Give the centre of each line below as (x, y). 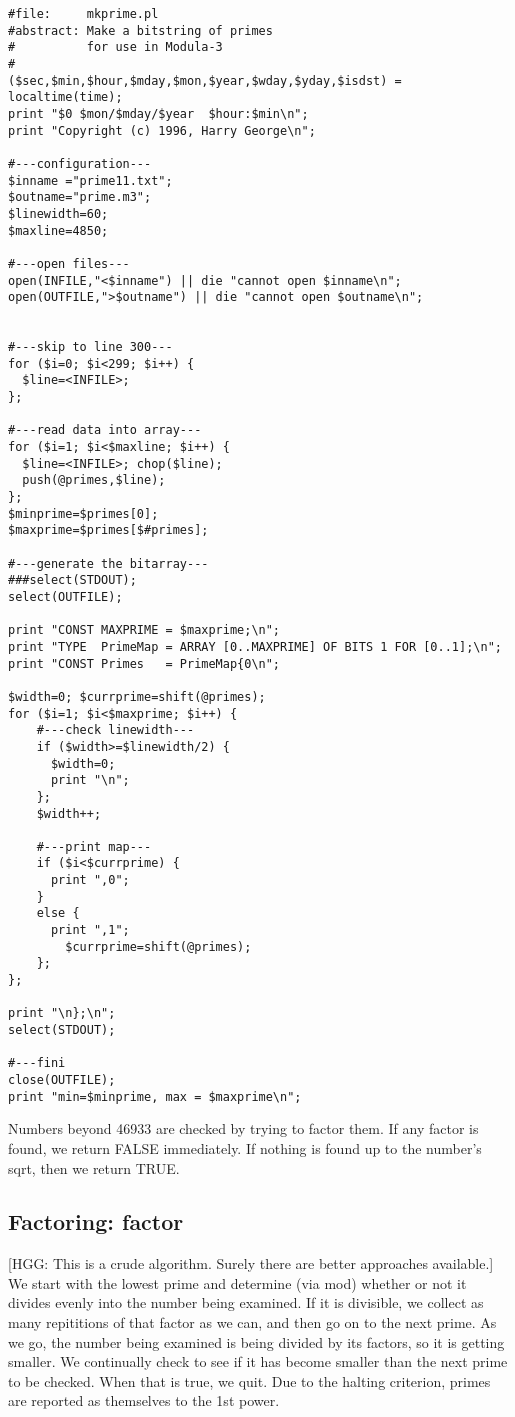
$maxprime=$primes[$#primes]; (108, 530)
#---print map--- (94, 846)
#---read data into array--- (105, 430)
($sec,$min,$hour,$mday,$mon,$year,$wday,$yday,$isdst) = (205, 80)
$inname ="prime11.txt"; (90, 180)
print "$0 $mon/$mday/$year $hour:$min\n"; (158, 113)
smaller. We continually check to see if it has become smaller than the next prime (258, 1361)
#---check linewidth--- (115, 730)
